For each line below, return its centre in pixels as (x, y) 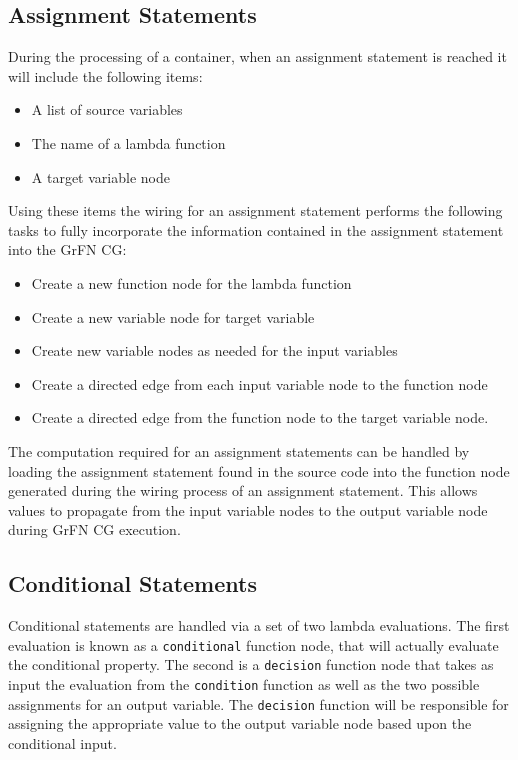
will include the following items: (105, 75)
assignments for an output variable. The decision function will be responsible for (258, 703)
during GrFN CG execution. (94, 529)
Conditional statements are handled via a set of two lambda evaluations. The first (259, 625)
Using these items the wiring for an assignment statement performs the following (255, 210)
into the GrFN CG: (67, 249)
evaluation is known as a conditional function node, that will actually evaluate (253, 644)
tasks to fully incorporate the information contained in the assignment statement (256, 229)
